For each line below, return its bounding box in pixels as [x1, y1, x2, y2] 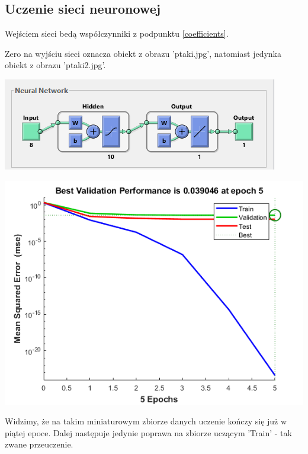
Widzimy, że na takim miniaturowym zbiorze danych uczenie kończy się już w [5, 415, 287, 427]
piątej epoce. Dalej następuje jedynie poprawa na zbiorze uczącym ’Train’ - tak [5, 426, 292, 439]
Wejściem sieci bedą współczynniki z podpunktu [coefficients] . [5, 27, 229, 40]
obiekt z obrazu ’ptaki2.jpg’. [5, 59, 106, 71]
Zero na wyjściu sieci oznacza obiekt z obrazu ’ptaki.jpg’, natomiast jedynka [5, 47, 281, 59]
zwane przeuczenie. [5, 438, 73, 450]
